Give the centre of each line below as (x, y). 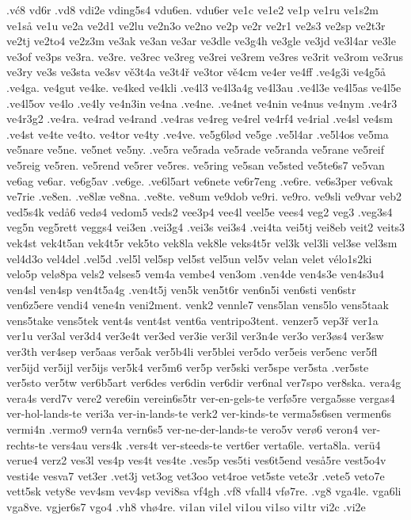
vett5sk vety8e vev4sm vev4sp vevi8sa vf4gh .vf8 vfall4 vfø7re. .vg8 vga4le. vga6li (204, 491)
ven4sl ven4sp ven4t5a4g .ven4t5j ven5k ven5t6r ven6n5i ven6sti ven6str (181, 289)
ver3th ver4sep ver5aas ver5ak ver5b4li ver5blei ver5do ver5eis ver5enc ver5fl (192, 352)
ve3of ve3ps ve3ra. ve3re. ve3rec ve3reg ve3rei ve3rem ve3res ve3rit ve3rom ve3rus (205, 56)
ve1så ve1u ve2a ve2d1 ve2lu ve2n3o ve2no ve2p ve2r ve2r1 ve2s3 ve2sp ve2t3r (196, 25)
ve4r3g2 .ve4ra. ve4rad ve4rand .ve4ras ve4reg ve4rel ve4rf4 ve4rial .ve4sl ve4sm (200, 119)
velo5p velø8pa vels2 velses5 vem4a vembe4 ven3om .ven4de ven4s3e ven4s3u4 (196, 274)
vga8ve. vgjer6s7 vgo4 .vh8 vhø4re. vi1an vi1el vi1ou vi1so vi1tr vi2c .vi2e (186, 507)
